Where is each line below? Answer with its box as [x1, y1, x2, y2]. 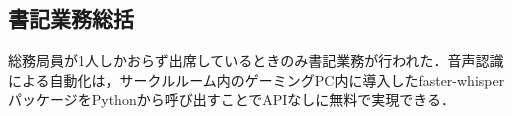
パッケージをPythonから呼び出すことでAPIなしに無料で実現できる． [8, 89, 456, 110]
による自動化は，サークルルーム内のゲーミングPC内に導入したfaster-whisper [8, 69, 505, 90]
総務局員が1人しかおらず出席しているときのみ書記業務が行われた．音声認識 [8, 50, 504, 71]
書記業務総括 [8, 3, 134, 34]
